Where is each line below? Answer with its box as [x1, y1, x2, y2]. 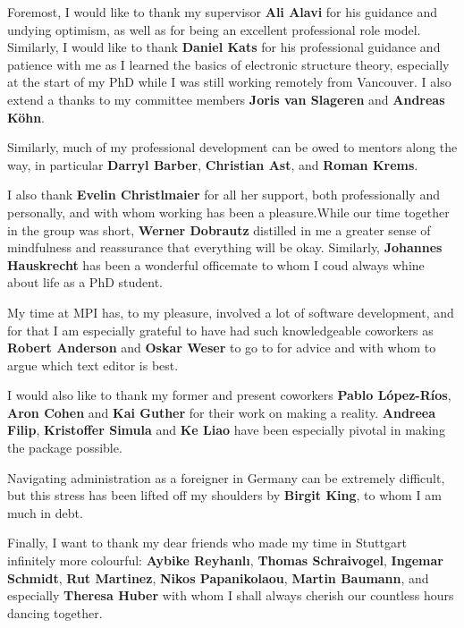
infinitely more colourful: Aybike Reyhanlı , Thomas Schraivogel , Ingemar [7, 551, 443, 570]
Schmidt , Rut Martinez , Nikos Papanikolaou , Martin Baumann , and [7, 568, 429, 587]
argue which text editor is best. [7, 355, 179, 374]
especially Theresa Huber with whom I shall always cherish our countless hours [7, 586, 454, 605]
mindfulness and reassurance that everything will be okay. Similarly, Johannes [7, 238, 443, 257]
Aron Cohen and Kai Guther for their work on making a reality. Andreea [7, 403, 436, 421]
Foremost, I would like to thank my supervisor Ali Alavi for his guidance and [7, 3, 438, 21]
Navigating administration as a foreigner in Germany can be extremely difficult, [7, 468, 445, 487]
